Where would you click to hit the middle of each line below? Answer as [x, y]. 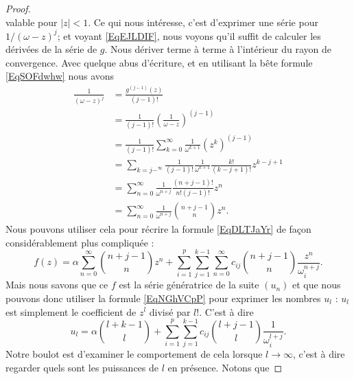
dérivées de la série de [51, 49]
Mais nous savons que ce [57, 285]
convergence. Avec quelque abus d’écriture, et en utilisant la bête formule [159, 62]
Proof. [18, 8]
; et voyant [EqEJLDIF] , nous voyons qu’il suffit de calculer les [189, 35]
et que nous [316, 285]
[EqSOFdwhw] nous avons [60, 76]
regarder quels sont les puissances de [82, 367]
